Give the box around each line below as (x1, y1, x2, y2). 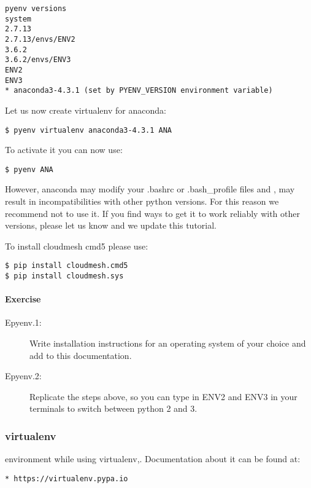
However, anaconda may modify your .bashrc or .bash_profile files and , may (5, 183, 295, 195)
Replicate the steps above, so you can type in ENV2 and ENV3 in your (29, 390, 298, 403)
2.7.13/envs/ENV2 (5, 34, 75, 44)
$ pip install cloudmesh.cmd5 (5, 261, 128, 270)
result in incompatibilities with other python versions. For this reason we (5, 195, 279, 207)
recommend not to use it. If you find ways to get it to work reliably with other (5, 207, 300, 219)
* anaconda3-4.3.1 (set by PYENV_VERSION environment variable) (5, 86, 273, 95)
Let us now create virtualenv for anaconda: (5, 103, 166, 116)
